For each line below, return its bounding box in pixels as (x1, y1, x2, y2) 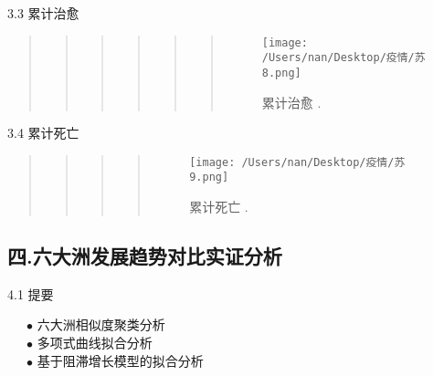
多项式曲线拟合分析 (37, 333, 153, 352)
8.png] (261, 66, 301, 79)
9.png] (189, 171, 229, 184)
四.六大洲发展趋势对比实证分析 (7, 242, 282, 270)
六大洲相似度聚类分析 (37, 315, 165, 334)
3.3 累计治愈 (7, 4, 79, 22)
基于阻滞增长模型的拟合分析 (37, 350, 204, 370)
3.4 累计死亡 (7, 123, 79, 142)
